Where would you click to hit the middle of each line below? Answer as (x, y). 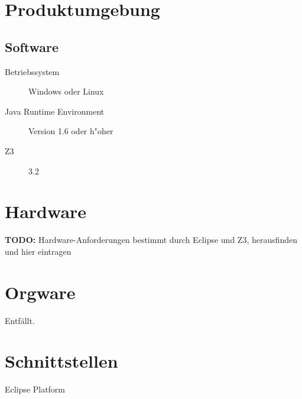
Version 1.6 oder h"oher (71, 131)
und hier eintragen (38, 251)
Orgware (40, 292)
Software (32, 46)
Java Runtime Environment (55, 111)
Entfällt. (20, 320)
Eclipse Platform (35, 389)
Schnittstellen (61, 361)
